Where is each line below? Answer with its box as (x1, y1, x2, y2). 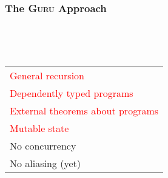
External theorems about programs (10, 104, 159, 118)
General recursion (10, 68, 85, 83)
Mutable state (10, 121, 69, 136)
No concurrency (10, 139, 76, 153)
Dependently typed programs (10, 86, 133, 101)
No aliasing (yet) (10, 156, 81, 171)
